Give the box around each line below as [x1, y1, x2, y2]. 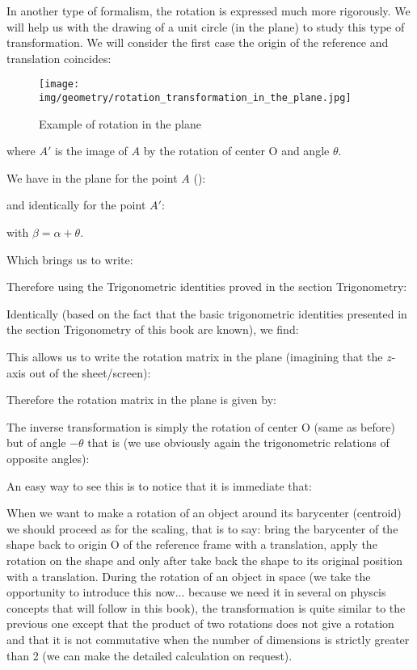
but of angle [6, 434, 66, 451]
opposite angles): [6, 450, 90, 466]
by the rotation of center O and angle [143, 142, 330, 159]
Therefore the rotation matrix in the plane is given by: [6, 391, 276, 408]
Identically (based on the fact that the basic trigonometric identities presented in [6, 305, 407, 322]
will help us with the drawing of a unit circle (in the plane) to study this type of [6, 18, 405, 35]
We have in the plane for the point [6, 169, 178, 186]
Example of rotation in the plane [39, 115, 201, 132]
